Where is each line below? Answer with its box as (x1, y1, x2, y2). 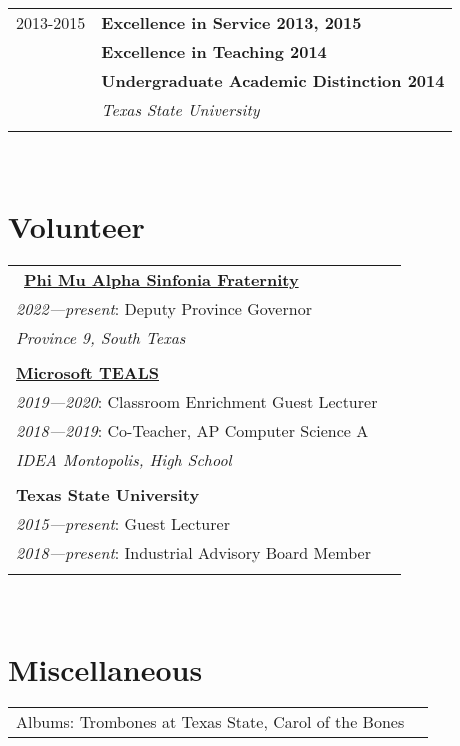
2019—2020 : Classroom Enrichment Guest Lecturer (16, 389, 378, 413)
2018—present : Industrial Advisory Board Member (16, 540, 371, 564)
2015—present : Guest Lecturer (16, 511, 230, 535)
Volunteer (8, 205, 145, 246)
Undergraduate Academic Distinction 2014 (101, 69, 445, 92)
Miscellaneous (8, 648, 203, 689)
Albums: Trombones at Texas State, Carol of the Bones (16, 710, 405, 734)
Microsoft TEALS (16, 360, 159, 384)
